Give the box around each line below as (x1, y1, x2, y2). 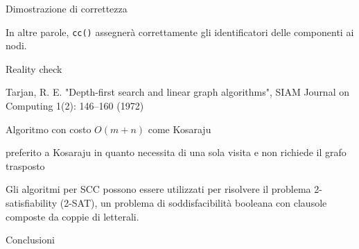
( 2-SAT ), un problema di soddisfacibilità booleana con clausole (60, 196, 327, 209)
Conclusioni (6, 232, 55, 247)
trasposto (6, 158, 45, 173)
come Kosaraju (148, 121, 211, 136)
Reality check (6, 61, 62, 76)
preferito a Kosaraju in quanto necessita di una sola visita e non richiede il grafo (6, 145, 347, 160)
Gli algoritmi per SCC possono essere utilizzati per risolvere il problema (6, 182, 311, 196)
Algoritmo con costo (6, 121, 91, 136)
